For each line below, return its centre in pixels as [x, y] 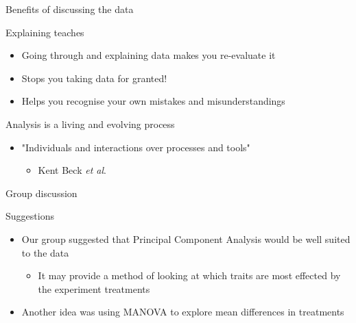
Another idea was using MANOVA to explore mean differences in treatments [183, 312]
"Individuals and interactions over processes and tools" [136, 147]
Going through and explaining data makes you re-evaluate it [149, 55]
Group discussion [41, 193]
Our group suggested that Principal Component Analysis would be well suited [186, 238]
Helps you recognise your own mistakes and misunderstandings [153, 101]
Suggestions [30, 216]
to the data [45, 252]
